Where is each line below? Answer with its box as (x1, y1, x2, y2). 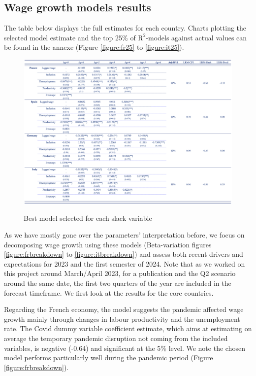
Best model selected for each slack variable (24, 213, 152, 223)
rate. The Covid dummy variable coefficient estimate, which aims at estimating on (4, 323, 252, 334)
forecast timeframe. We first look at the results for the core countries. (4, 287, 214, 298)
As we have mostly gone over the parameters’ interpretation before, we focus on (4, 229, 245, 239)
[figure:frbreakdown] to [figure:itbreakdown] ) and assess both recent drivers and (4, 249, 243, 259)
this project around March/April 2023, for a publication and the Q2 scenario (4, 268, 236, 278)
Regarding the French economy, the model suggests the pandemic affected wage (4, 304, 244, 314)
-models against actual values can (146, 32, 247, 42)
